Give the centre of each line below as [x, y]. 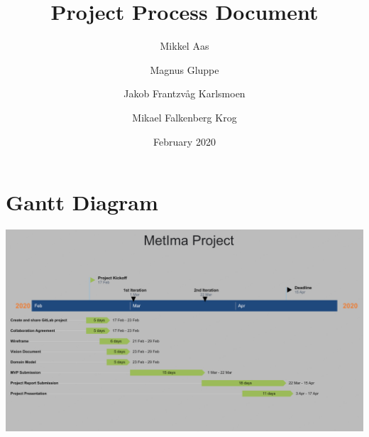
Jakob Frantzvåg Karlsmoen [184, 93]
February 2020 [184, 141]
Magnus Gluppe [184, 69]
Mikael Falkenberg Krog [184, 117]
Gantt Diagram [82, 202]
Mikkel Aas [184, 46]
